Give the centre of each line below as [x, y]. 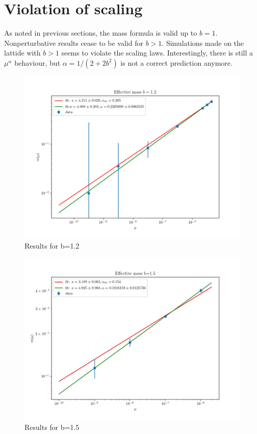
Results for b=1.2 [52, 245]
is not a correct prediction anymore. [176, 62]
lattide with [22, 53]
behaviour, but [37, 62]
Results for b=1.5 [52, 427]
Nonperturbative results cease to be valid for [74, 43]
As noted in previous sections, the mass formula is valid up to [101, 33]
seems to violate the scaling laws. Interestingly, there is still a [157, 53]
